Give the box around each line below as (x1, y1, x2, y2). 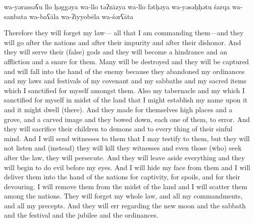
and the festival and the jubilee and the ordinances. (4, 210, 158, 220)
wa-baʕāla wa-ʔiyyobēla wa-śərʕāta (29, 11, 133, 21)
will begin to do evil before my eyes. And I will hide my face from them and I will (4, 162, 251, 172)
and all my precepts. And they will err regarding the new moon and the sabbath (4, 200, 246, 210)
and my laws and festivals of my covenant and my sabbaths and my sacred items (4, 75, 247, 86)
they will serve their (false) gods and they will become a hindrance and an (4, 47, 227, 57)
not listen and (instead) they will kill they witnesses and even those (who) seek (4, 143, 242, 153)
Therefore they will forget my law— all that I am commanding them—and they (4, 27, 244, 38)
